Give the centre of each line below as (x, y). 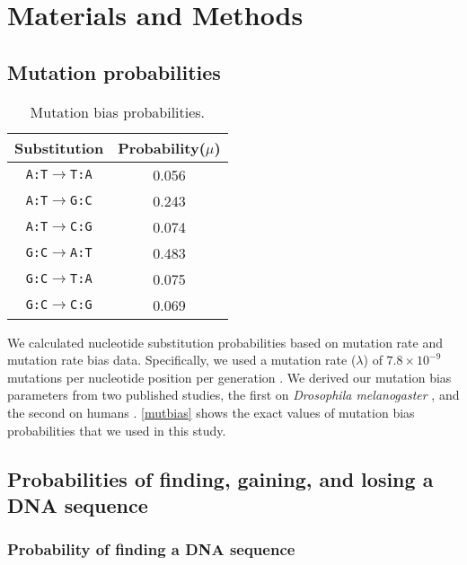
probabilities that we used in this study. (117, 430)
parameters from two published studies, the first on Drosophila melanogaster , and (233, 395)
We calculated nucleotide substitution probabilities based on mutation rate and (225, 342)
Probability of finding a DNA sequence (151, 549)
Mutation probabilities (114, 71)
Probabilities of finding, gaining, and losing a (220, 478)
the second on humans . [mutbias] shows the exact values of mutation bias (211, 412)
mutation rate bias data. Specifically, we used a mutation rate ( (182, 360)
